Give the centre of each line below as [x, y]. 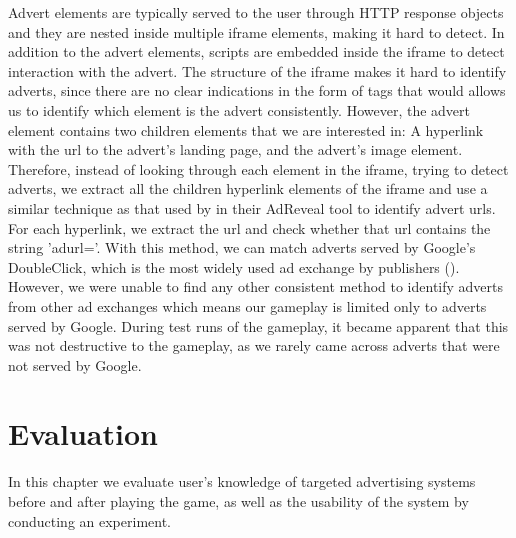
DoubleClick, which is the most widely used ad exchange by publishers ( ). [234, 266]
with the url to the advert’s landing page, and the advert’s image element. [235, 149]
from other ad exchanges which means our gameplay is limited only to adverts [247, 305]
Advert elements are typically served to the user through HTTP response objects [256, 12]
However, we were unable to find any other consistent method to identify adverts [256, 286]
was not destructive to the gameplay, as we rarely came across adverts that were [254, 345]
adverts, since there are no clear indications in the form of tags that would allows [257, 90]
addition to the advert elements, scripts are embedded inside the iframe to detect [256, 51]
